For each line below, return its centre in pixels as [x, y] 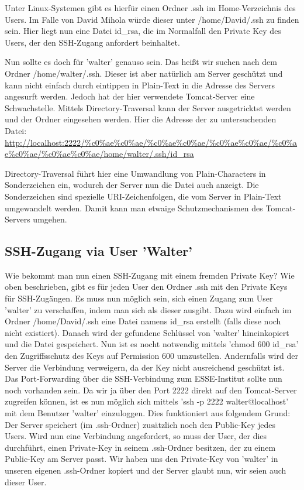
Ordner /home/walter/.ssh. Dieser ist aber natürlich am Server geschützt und [144, 73]
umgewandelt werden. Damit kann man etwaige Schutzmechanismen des [134, 208]
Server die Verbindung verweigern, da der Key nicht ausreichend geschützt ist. [145, 367]
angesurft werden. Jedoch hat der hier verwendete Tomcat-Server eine [130, 96]
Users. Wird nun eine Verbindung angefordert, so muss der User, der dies [136, 436]
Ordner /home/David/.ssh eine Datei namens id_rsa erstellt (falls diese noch [143, 321]
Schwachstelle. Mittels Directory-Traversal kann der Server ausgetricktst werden [148, 107]
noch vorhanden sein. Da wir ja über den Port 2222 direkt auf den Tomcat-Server [151, 390]
